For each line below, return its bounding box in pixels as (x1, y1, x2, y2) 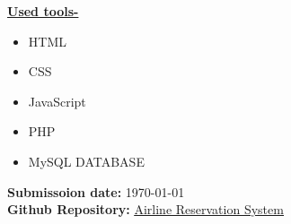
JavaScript (28, 91, 86, 110)
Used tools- (7, 2, 79, 20)
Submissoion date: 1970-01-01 (7, 182, 185, 201)
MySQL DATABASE (28, 151, 145, 170)
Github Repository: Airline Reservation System (7, 200, 284, 219)
